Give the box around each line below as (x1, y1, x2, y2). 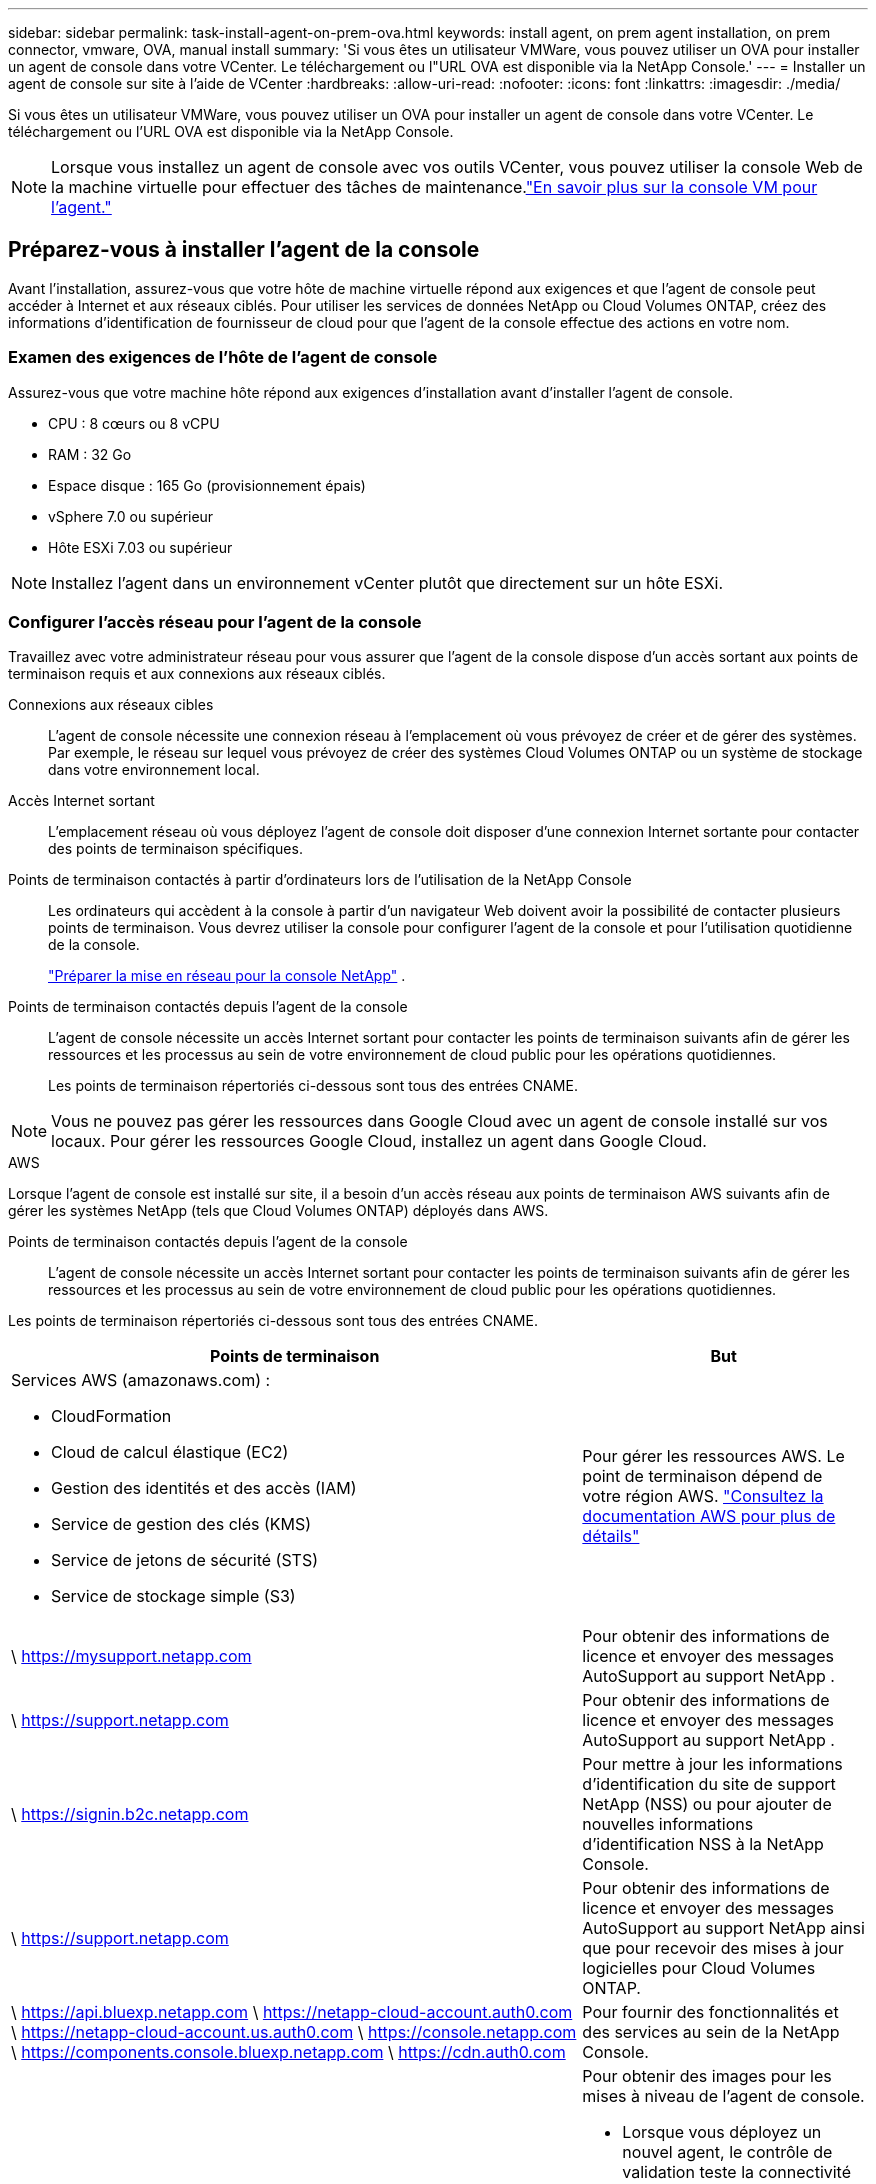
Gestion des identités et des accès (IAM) (51, 1478, 357, 1499)
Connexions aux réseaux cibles (8, 696, 214, 714)
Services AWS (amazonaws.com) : (11, 1370, 271, 1391)
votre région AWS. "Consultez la (582, 1486, 824, 1507)
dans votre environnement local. (48, 761, 260, 779)
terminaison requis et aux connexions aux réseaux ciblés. (8, 665, 386, 683)
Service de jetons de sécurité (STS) (51, 1550, 319, 1571)
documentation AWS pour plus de (582, 1506, 836, 1527)
